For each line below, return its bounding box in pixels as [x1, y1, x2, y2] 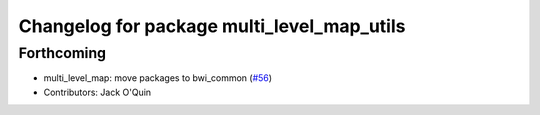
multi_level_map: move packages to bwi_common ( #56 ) [43, 72, 273, 84]
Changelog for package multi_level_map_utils [18, 15, 406, 37]
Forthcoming [18, 44, 107, 62]
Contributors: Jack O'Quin [43, 86, 152, 98]
